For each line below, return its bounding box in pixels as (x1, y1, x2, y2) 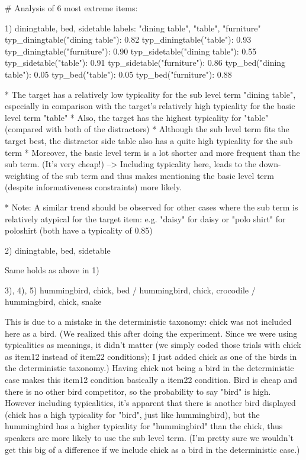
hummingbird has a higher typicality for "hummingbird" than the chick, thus (5, 420, 283, 432)
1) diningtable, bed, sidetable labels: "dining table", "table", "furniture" (5, 21, 261, 34)
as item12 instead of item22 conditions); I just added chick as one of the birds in (5, 350, 297, 362)
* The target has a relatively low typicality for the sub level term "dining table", (5, 88, 296, 100)
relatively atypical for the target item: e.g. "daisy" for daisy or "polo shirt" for (5, 212, 286, 225)
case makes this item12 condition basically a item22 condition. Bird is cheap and (5, 373, 298, 386)
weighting (5, 169, 40, 181)
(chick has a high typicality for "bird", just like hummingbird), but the (5, 408, 260, 420)
